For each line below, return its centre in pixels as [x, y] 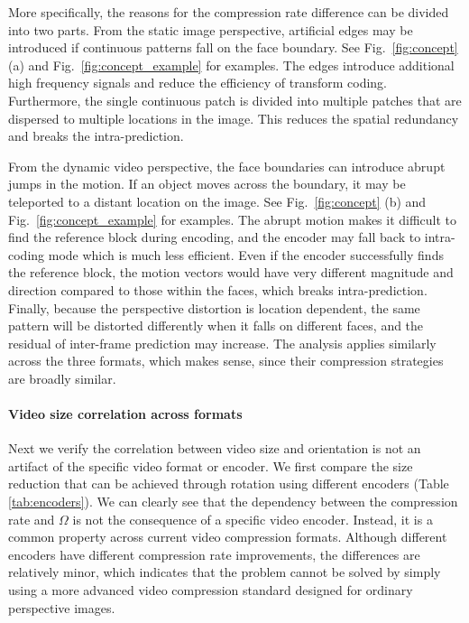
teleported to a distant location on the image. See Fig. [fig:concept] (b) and [217, 201]
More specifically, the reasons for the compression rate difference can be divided [229, 12]
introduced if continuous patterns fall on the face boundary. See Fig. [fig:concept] [233, 47]
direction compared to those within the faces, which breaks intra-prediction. [218, 289]
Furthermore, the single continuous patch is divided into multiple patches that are [235, 100]
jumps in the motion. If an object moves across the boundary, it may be [207, 184]
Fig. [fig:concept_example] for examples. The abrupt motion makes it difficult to [233, 219]
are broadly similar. [62, 378]
